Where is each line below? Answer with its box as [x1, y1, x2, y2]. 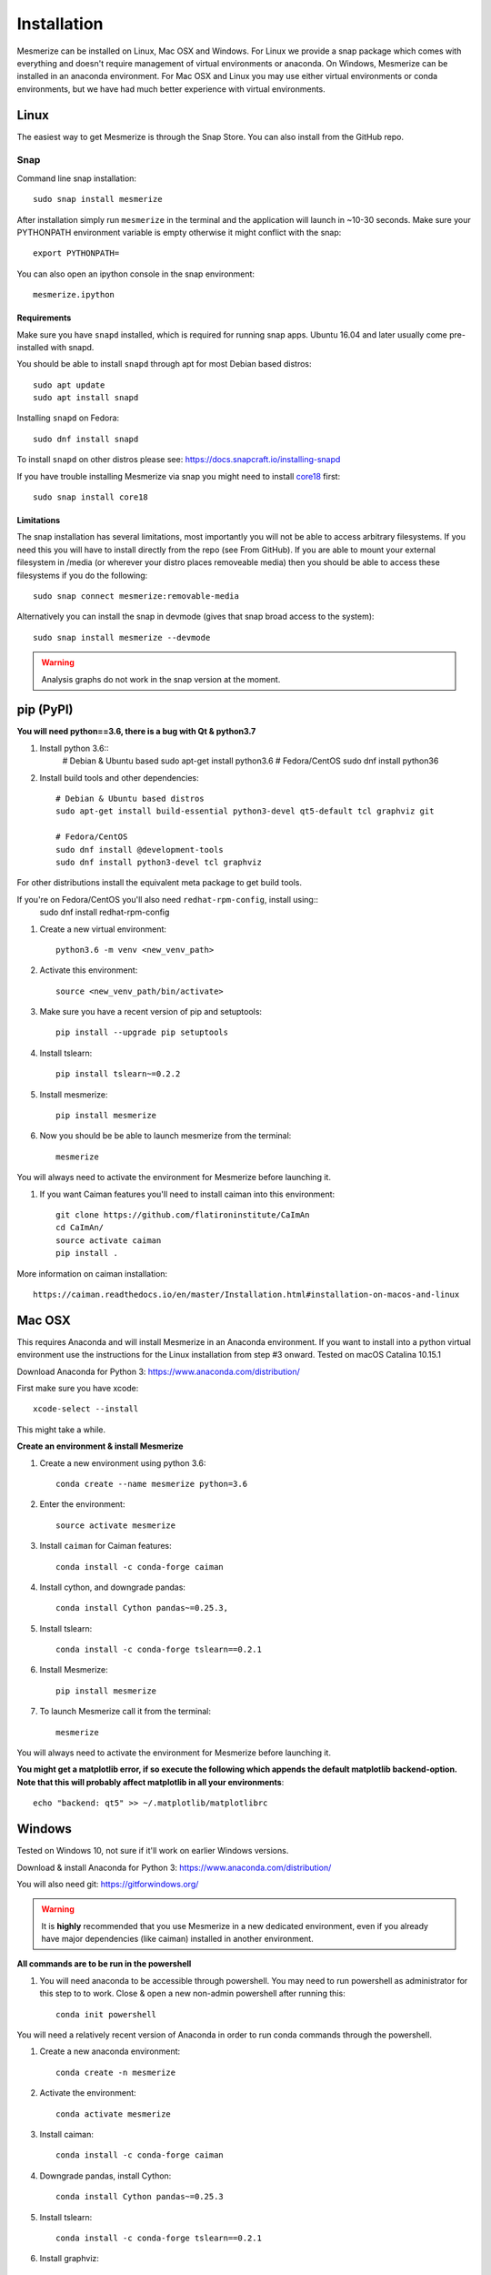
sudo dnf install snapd [33, 433, 139, 444]
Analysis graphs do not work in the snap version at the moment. [41, 673, 281, 684]
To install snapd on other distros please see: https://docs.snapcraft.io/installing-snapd [16, 454, 341, 465]
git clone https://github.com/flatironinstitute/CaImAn [55, 1209, 310, 1219]
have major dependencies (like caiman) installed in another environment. [41, 1934, 314, 1945]
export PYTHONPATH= [33, 248, 120, 258]
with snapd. [50, 341, 95, 352]
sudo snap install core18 [33, 492, 149, 502]
